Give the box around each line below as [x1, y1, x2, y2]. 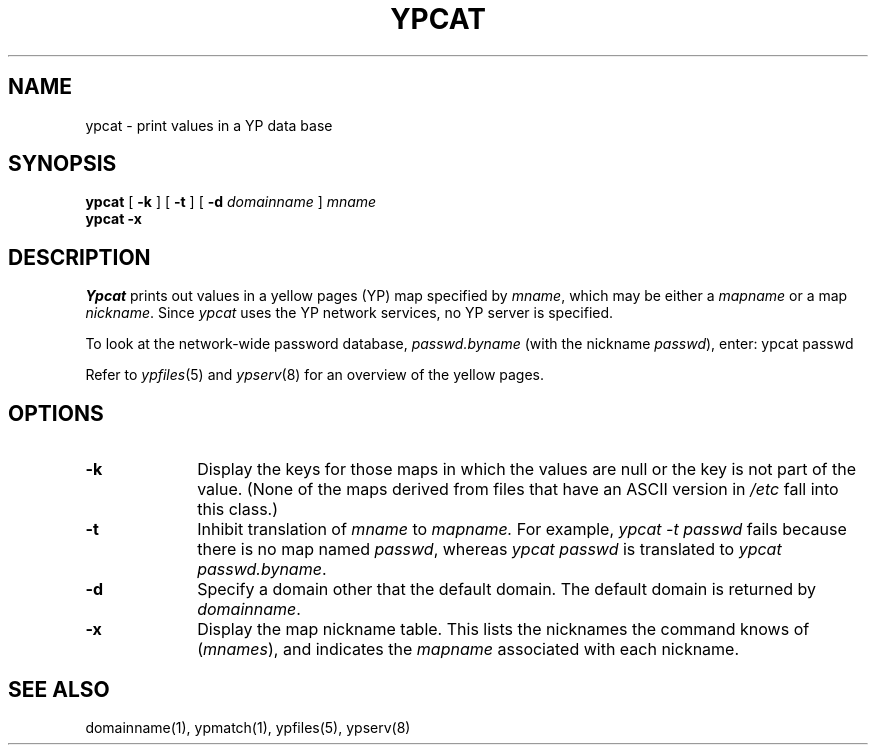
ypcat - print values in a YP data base [85, 116, 333, 134]
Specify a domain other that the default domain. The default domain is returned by [197, 579, 817, 600]
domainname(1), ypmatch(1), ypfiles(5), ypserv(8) [85, 718, 411, 736]
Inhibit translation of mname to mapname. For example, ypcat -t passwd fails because [197, 519, 847, 540]
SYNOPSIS [8, 151, 117, 177]
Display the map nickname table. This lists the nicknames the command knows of [197, 619, 810, 640]
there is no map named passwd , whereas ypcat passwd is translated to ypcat [197, 539, 782, 560]
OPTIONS [8, 400, 104, 426]
